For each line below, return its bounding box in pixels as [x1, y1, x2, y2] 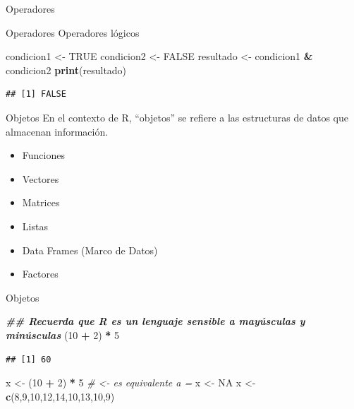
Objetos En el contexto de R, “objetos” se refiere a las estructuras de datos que [6, 109, 348, 124]
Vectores [22, 171, 59, 186]
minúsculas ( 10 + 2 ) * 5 [6, 327, 120, 342]
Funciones [22, 148, 65, 162]
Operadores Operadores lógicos [6, 25, 140, 40]
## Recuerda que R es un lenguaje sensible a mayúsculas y [6, 314, 305, 328]
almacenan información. [6, 124, 109, 138]
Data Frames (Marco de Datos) [22, 242, 158, 257]
